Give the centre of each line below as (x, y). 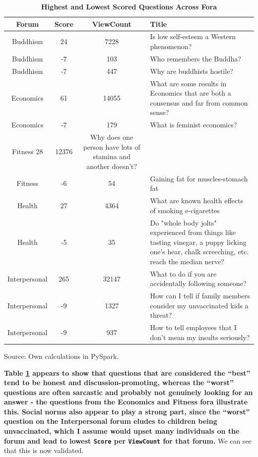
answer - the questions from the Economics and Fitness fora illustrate (126, 402)
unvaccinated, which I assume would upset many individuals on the (122, 431)
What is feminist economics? (193, 125)
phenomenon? (171, 46)
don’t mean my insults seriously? (200, 337)
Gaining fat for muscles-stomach (199, 178)
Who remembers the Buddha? (195, 58)
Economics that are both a (191, 93)
